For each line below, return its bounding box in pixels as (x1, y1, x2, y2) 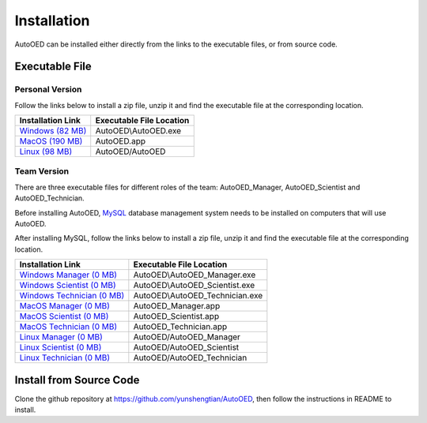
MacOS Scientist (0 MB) (19, 311, 109, 322)
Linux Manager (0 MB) (19, 331, 103, 343)
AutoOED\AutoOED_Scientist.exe (133, 280, 255, 291)
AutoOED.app (95, 136, 146, 147)
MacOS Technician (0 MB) (19, 321, 118, 332)
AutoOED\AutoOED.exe (95, 125, 182, 137)
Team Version (14, 166, 70, 177)
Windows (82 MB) (19, 125, 87, 137)
